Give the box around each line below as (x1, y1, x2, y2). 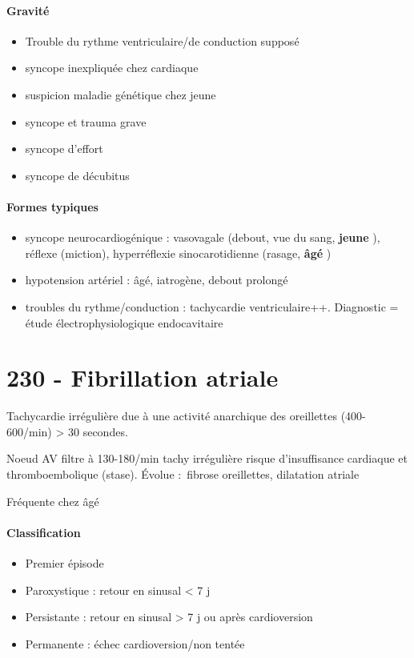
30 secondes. (67, 423, 128, 439)
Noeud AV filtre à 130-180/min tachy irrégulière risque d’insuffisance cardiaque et (6, 450, 408, 467)
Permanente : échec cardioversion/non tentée (25, 635, 245, 652)
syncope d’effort (25, 140, 103, 157)
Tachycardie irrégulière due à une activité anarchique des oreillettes (6, 407, 337, 424)
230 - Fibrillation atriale (6, 361, 279, 394)
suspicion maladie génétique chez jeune (25, 86, 216, 102)
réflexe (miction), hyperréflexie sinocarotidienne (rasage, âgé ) (25, 244, 332, 261)
